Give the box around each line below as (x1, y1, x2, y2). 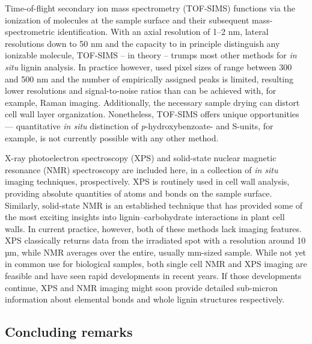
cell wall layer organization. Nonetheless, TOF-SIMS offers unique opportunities (5, 108, 299, 120)
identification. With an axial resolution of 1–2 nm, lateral (57, 25, 269, 38)
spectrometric (5, 25, 55, 38)
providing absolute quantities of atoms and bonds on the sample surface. (5, 186, 272, 199)
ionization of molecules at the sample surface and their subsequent (5, 13, 249, 26)
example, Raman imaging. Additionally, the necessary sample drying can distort (5, 96, 300, 108)
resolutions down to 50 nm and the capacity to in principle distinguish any (5, 37, 280, 49)
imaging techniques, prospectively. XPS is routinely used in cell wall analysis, (5, 175, 290, 188)
